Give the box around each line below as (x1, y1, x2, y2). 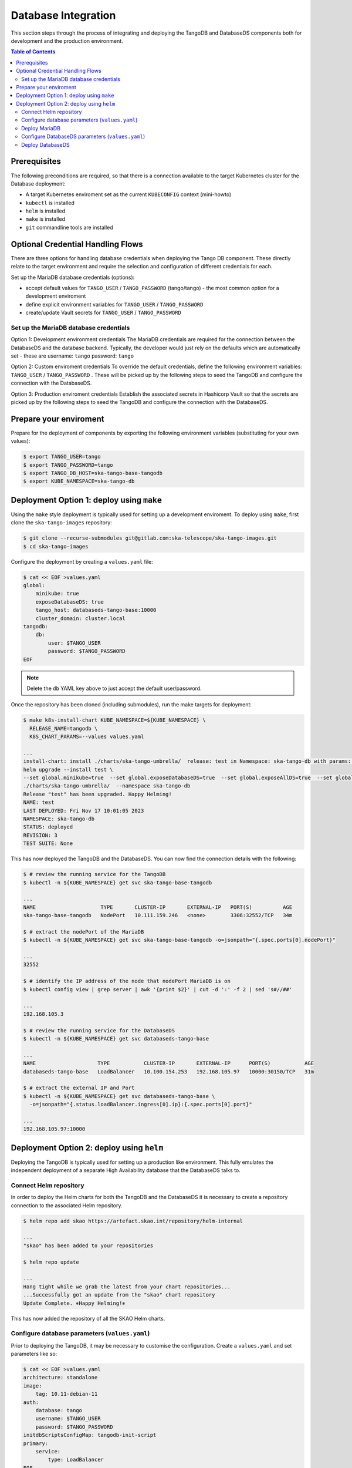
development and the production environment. (11, 37, 123, 44)
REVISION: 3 (23, 831, 58, 839)
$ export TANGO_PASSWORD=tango (23, 462, 114, 468)
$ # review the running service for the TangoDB (23, 871, 166, 878)
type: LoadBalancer (48, 1456, 104, 1463)
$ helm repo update (23, 1258, 79, 1265)
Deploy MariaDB (21, 124, 61, 132)
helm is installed (25, 207, 66, 214)
